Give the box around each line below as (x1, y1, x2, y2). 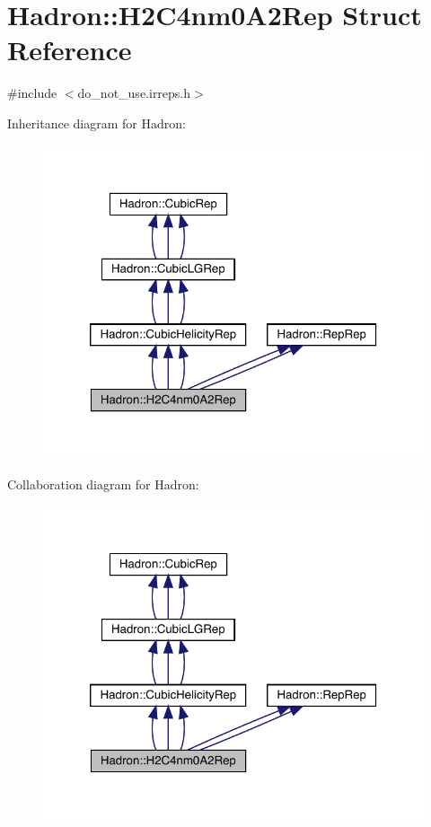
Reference (7, 31, 132, 68)
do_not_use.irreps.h (77, 84, 191, 102)
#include (7, 84, 57, 102)
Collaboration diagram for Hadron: (7, 474, 199, 493)
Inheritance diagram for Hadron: (7, 113, 186, 132)
